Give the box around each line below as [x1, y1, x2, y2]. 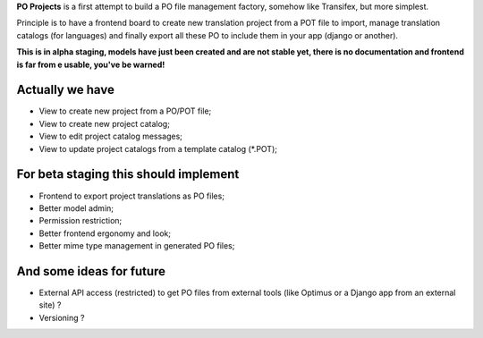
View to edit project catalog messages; [38, 131, 183, 142]
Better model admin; [38, 202, 114, 214]
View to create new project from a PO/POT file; [38, 106, 212, 116]
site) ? [38, 300, 62, 310]
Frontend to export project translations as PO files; [38, 190, 225, 201]
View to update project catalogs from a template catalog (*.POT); [38, 143, 277, 154]
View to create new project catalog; [38, 118, 170, 129]
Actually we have [16, 82, 115, 97]
